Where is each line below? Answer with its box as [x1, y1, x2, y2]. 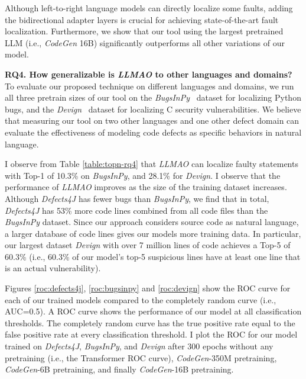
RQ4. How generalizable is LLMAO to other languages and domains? [5, 68, 292, 80]
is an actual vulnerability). [5, 262, 101, 274]
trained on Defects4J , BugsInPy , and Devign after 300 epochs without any [5, 340, 274, 352]
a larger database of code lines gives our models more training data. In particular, [5, 227, 301, 239]
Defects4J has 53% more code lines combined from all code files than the [5, 204, 268, 216]
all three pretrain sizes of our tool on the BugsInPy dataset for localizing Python [5, 91, 301, 104]
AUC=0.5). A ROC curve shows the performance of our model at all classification [5, 305, 302, 317]
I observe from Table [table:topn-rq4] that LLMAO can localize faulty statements [5, 158, 298, 170]
